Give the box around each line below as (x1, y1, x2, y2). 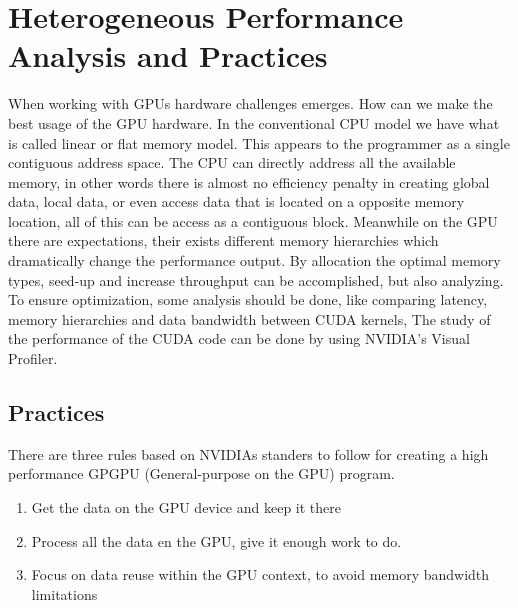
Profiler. (8, 348, 58, 369)
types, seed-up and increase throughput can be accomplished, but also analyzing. (8, 269, 504, 290)
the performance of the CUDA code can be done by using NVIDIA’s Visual (8, 328, 470, 349)
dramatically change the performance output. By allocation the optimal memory (8, 250, 501, 271)
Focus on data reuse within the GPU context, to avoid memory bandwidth (31, 564, 490, 585)
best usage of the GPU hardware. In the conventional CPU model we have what (8, 112, 500, 133)
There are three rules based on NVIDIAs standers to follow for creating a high (8, 443, 489, 464)
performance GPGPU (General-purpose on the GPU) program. (8, 463, 395, 484)
